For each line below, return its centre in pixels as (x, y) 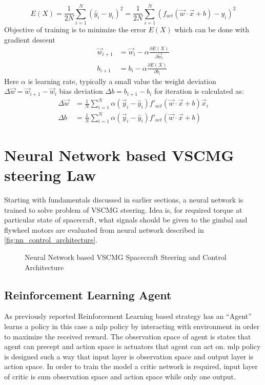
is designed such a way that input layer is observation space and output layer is (129, 356)
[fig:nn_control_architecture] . (51, 240)
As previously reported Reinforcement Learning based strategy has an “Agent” (128, 316)
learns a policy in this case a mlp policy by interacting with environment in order (132, 326)
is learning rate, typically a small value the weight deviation (122, 81)
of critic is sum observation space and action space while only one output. (120, 376)
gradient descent (30, 39)
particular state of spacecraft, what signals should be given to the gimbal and (126, 220)
